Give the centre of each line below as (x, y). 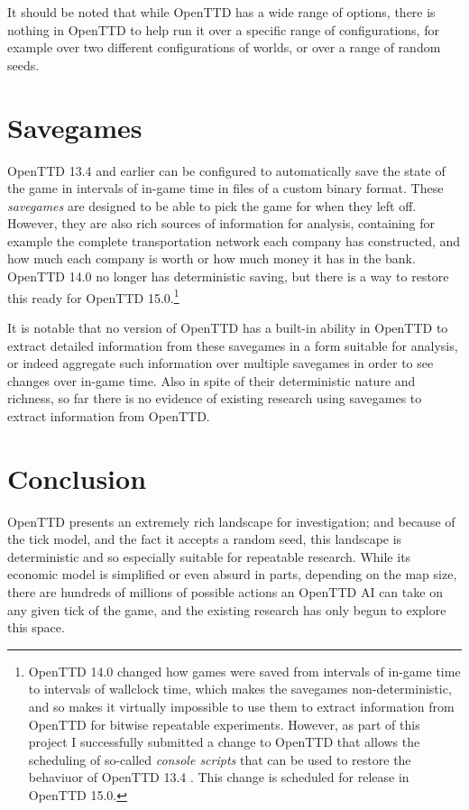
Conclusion (77, 478)
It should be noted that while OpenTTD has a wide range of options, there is (221, 12)
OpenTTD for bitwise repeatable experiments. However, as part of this (224, 724)
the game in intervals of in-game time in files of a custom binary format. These (225, 188)
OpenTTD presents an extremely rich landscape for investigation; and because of (231, 521)
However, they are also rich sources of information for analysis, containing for (221, 223)
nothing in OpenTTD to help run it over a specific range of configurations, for (223, 29)
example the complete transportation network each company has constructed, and (234, 240)
